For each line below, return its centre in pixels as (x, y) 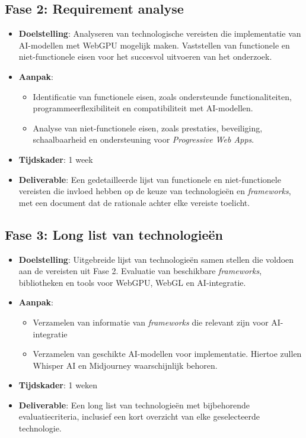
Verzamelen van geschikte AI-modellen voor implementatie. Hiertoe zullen (167, 354)
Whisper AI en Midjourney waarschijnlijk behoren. (125, 365)
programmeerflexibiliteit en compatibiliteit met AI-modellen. (143, 108)
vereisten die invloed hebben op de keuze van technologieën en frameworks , (155, 191)
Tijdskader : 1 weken (58, 385)
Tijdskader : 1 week (56, 159)
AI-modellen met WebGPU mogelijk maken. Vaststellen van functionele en (154, 45)
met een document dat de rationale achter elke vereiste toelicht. (134, 202)
